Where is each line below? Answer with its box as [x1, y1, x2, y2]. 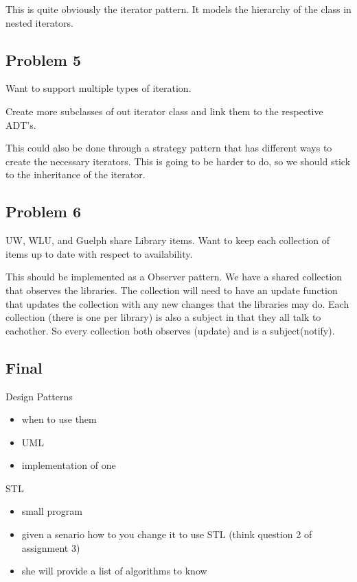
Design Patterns [5, 389, 73, 403]
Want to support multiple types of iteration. [5, 81, 192, 95]
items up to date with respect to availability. [5, 246, 193, 260]
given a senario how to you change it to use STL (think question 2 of [21, 527, 312, 542]
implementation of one [21, 458, 116, 472]
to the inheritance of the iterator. [5, 167, 146, 182]
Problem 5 [5, 49, 81, 70]
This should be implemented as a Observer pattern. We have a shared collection [5, 269, 343, 284]
